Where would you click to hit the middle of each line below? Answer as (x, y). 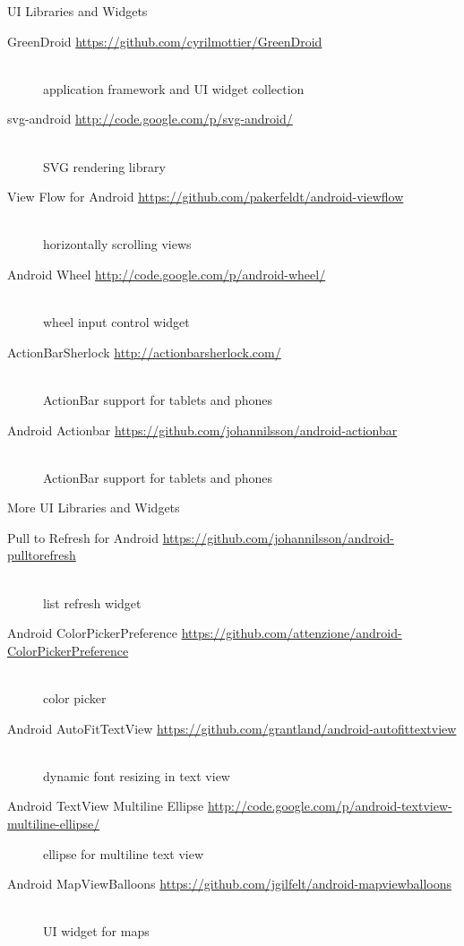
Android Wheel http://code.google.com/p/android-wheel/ (167, 274)
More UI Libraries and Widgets (94, 507)
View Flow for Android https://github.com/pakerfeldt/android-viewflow (206, 197)
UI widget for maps (96, 931)
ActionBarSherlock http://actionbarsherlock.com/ (144, 352)
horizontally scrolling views (117, 244)
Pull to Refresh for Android (83, 537)
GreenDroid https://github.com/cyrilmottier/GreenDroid (165, 41)
